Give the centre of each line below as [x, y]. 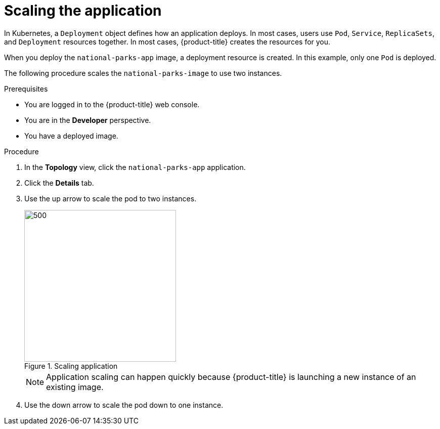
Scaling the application [83, 11]
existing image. [75, 387]
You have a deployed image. [71, 136]
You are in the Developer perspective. [88, 120]
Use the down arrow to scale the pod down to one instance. [124, 405]
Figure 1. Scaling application [71, 366]
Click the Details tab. [59, 183]
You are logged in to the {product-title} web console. [112, 104]
